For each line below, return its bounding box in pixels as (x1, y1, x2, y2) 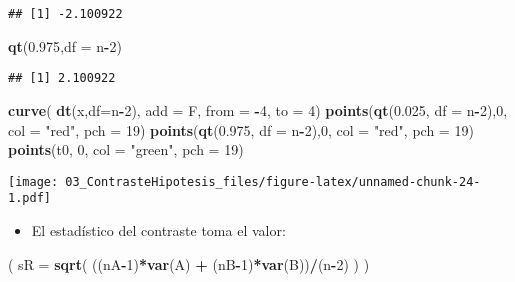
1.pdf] (8, 191, 51, 206)
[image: (8, 174, 59, 189)
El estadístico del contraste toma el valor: (31, 220, 286, 240)
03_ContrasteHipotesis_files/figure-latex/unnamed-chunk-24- (65, 174, 481, 189)
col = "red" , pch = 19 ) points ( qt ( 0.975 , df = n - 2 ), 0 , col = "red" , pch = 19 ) (8, 119, 474, 140)
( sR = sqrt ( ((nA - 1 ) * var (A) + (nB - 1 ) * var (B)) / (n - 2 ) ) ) (8, 253, 370, 274)
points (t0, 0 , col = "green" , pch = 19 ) (8, 139, 244, 160)
